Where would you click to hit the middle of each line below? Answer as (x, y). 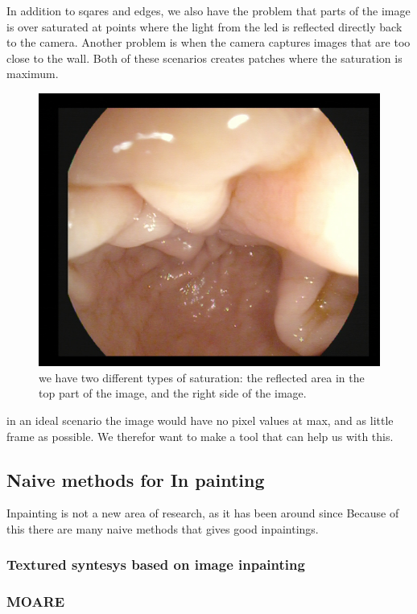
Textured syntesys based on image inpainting (156, 565)
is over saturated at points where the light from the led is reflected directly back (204, 26)
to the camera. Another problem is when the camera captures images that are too (208, 42)
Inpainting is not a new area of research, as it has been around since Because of (203, 513)
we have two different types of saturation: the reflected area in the (202, 377)
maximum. (33, 74)
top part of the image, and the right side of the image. (173, 393)
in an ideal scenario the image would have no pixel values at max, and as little (200, 420)
